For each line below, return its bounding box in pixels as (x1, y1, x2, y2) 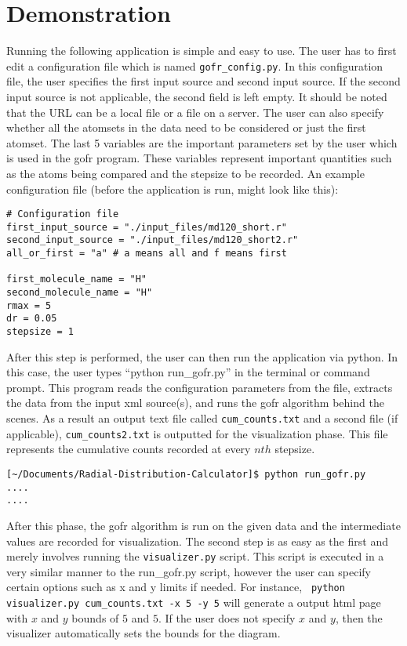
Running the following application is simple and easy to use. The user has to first (6, 42, 397, 59)
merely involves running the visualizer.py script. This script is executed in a (6, 548, 384, 564)
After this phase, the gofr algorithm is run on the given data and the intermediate (6, 517, 401, 533)
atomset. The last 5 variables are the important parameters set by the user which (6, 134, 398, 151)
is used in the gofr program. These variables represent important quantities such (6, 150, 392, 166)
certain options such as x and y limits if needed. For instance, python (6, 579, 345, 595)
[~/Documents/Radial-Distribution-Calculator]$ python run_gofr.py (6, 468, 366, 480)
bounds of (71, 609, 119, 626)
